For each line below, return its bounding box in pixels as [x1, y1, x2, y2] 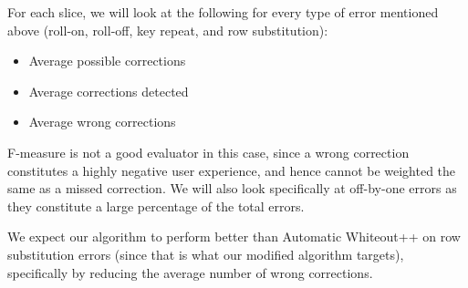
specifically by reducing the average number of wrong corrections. [7, 262, 373, 282]
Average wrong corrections [28, 112, 176, 131]
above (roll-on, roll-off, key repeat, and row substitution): [7, 20, 328, 39]
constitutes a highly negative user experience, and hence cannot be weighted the [7, 160, 456, 180]
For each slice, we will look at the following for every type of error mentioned [7, 3, 439, 21]
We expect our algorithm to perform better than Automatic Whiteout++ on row [7, 227, 461, 246]
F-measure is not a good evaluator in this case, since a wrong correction [7, 142, 410, 161]
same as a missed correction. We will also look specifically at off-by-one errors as [7, 179, 457, 198]
